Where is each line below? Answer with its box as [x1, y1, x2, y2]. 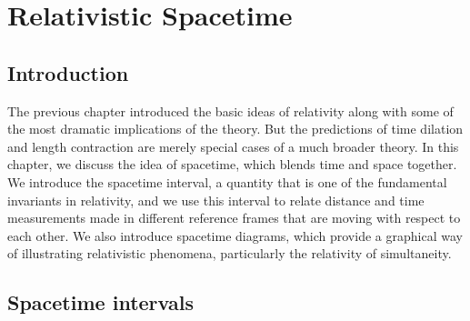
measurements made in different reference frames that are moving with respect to [7, 208, 461, 227]
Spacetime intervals [7, 288, 194, 316]
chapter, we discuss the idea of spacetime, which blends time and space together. [7, 155, 457, 174]
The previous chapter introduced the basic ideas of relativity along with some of [7, 101, 454, 120]
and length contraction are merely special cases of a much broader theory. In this [7, 136, 459, 155]
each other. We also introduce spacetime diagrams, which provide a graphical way [7, 226, 463, 245]
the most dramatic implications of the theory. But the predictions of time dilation [7, 119, 464, 138]
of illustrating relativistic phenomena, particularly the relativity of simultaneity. [7, 244, 452, 263]
